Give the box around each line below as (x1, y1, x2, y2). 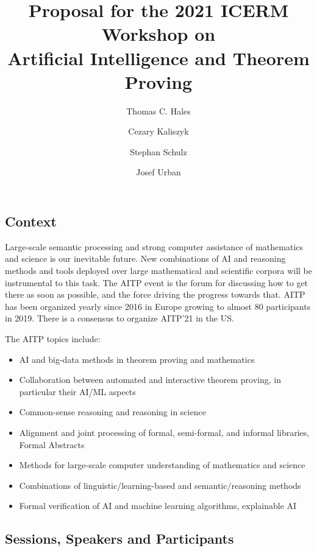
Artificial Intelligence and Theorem (7, 45, 310, 70)
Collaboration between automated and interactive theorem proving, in (19, 373, 281, 386)
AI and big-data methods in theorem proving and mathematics (19, 353, 255, 365)
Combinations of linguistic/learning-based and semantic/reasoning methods (19, 479, 301, 491)
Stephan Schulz (130, 145, 187, 158)
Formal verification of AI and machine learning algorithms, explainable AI (19, 499, 297, 512)
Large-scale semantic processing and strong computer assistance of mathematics (5, 240, 304, 253)
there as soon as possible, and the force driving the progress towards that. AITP (5, 288, 305, 301)
